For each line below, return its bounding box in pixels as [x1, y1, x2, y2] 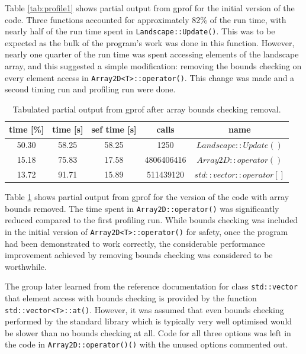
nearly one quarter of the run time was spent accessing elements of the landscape [5, 48, 299, 60]
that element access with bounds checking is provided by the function [5, 292, 257, 304]
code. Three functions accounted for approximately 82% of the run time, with [5, 13, 286, 25]
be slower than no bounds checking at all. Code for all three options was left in [5, 326, 291, 339]
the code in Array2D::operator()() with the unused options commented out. [5, 338, 288, 350]
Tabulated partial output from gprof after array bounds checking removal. [12, 102, 281, 115]
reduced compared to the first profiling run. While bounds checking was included [5, 214, 298, 226]
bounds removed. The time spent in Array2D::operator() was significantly [5, 202, 279, 214]
